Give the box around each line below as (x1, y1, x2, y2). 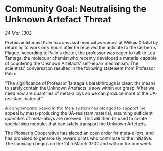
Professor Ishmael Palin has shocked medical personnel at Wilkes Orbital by (5, 39, 158, 45)
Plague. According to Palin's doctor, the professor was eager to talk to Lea (5, 50, 155, 56)
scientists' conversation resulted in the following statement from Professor (5, 65, 156, 71)
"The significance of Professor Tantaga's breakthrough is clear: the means (5, 80, 156, 86)
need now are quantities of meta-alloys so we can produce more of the (5, 90, 148, 96)
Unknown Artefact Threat (5, 14, 112, 25)
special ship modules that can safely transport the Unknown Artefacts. (5, 121, 147, 127)
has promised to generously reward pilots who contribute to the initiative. (5, 135, 153, 141)
